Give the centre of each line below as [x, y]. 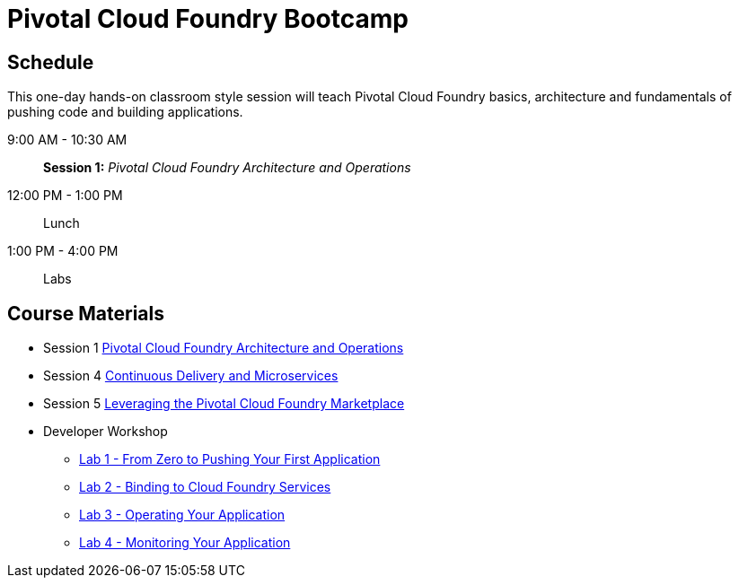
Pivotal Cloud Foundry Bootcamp [208, 19]
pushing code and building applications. [125, 112]
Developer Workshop [106, 432]
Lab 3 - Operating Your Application [182, 515]
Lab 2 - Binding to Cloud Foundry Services [205, 487]
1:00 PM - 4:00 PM [63, 251]
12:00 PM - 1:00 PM [65, 196]
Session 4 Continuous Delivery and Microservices [191, 376]
